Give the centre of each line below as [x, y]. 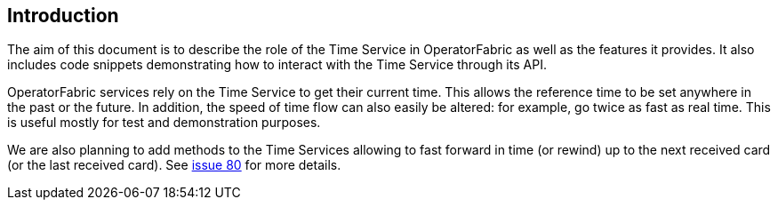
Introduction [63, 16]
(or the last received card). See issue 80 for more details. [174, 165]
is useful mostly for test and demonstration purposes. [164, 123]
